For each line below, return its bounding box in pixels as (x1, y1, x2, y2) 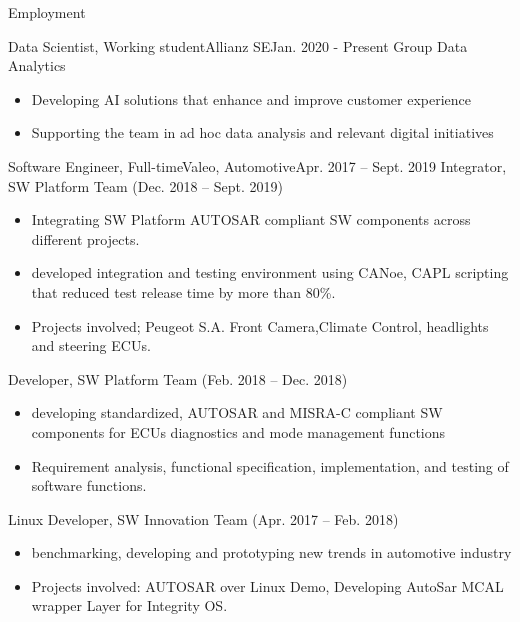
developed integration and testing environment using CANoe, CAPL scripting (31, 262, 509, 283)
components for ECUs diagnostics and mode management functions (31, 421, 446, 442)
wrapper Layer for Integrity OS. (31, 595, 228, 616)
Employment (8, 2, 86, 22)
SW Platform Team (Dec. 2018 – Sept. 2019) (8, 175, 283, 196)
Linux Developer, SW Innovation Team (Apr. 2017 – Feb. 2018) (8, 508, 399, 529)
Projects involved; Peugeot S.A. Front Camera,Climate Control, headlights (31, 315, 489, 336)
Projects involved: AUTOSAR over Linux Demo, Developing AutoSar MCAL (31, 575, 504, 596)
